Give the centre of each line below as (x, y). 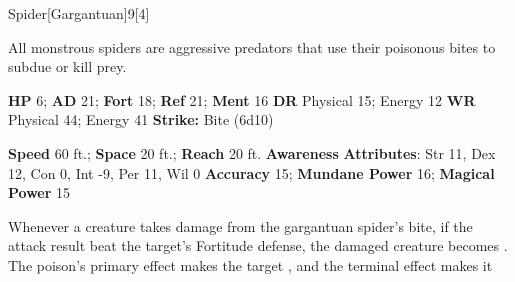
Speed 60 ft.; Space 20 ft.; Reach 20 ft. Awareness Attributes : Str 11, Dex (252, 152)
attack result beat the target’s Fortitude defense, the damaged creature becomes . (258, 245)
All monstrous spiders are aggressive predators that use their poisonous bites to (252, 46)
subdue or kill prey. (67, 66)
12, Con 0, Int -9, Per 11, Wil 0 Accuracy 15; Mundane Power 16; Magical (251, 172)
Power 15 (39, 192)
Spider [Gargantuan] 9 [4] (79, 13)
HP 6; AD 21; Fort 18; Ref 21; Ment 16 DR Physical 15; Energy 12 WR (242, 99)
